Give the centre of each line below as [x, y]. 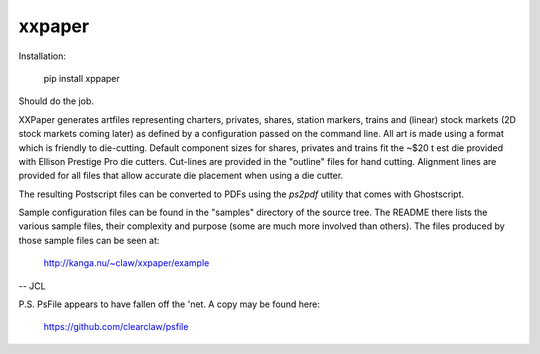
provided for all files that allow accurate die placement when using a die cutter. [181, 176]
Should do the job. [56, 101]
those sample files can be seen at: [89, 240]
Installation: [42, 56]
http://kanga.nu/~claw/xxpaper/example [126, 263]
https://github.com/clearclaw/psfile [116, 327]
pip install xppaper [81, 78]
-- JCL [32, 286]
